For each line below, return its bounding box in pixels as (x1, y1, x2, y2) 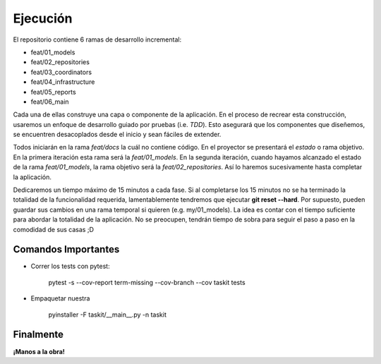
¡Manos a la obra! (13, 347, 65, 356)
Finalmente (13, 329, 64, 341)
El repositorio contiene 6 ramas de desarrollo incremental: (13, 35, 182, 44)
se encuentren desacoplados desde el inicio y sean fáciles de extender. (13, 131, 222, 139)
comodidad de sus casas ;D (13, 225, 95, 233)
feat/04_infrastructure (30, 78, 95, 86)
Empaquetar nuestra (30, 294, 90, 303)
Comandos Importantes (13, 243, 120, 255)
